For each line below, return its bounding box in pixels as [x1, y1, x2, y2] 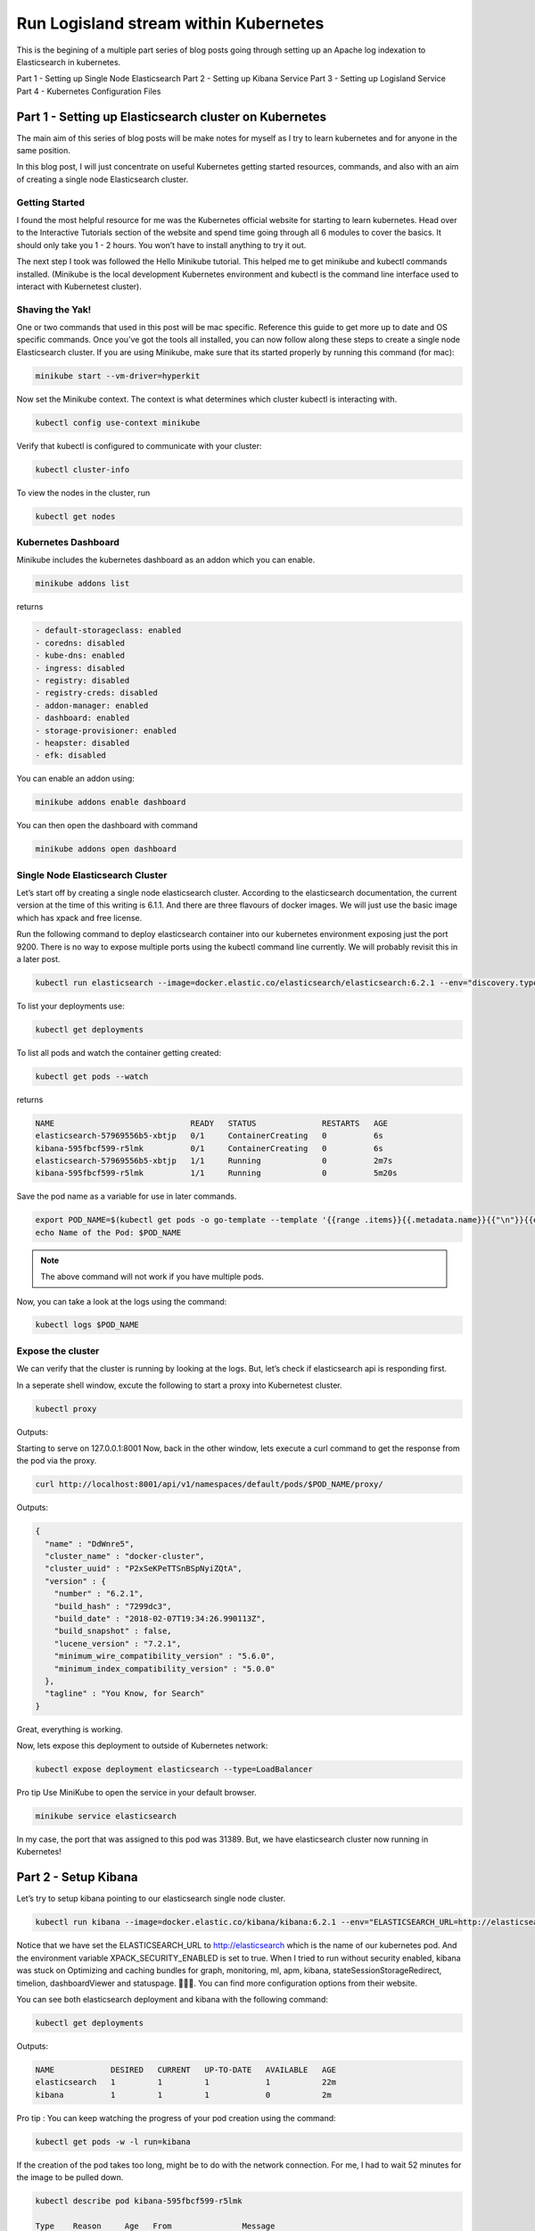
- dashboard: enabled [35, 713, 130, 723]
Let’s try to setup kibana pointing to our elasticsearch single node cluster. [16, 1893, 286, 1904]
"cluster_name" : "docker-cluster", [45, 1551, 205, 1562]
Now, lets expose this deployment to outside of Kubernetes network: [16, 1740, 268, 1751]
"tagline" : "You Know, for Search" [45, 1688, 205, 1699]
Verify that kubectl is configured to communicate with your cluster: [16, 440, 262, 451]
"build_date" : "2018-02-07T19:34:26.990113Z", [53, 1613, 267, 1624]
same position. [16, 145, 71, 156]
